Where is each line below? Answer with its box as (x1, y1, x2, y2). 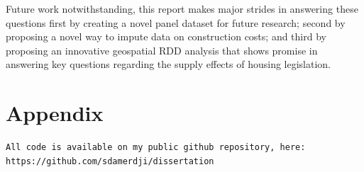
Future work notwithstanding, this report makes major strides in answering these (6, 1, 358, 16)
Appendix (6, 98, 104, 127)
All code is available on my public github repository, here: (6, 142, 306, 153)
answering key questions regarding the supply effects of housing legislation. (6, 57, 331, 71)
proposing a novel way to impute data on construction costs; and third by (6, 29, 326, 44)
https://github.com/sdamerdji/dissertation (6, 156, 214, 166)
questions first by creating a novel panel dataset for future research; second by (6, 15, 346, 30)
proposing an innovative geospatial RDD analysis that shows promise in (6, 42, 318, 57)
